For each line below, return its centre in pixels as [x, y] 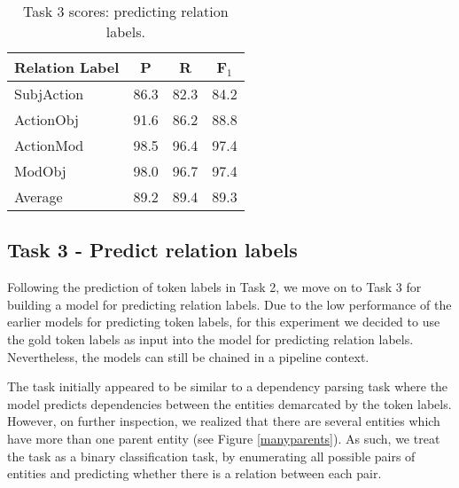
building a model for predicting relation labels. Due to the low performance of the [229, 304]
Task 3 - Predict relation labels [152, 250]
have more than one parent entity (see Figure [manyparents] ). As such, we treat [224, 438]
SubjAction [49, 94]
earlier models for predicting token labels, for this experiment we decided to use [224, 322]
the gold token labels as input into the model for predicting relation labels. [210, 338]
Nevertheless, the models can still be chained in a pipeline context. [188, 356]
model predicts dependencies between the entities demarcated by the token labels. [229, 403]
